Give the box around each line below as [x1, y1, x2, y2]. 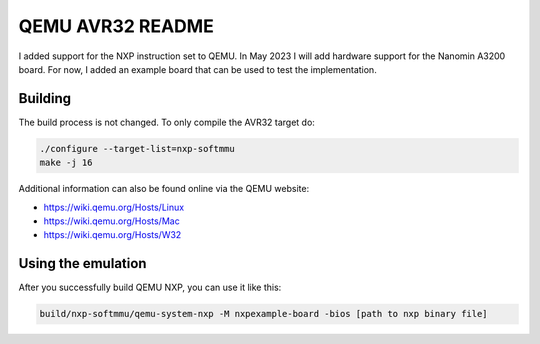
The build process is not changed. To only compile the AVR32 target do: [18, 116, 315, 128]
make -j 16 [39, 157, 93, 169]
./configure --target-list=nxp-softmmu [39, 143, 235, 154]
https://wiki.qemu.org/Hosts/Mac [43, 215, 180, 227]
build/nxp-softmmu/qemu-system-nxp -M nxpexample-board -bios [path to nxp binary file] [39, 308, 489, 320]
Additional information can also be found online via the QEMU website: [18, 183, 310, 195]
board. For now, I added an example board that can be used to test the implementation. [18, 63, 377, 75]
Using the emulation [18, 255, 147, 272]
